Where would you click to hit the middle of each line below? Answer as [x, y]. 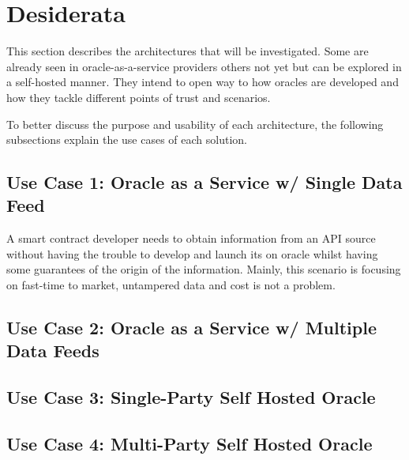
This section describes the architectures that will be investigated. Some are [188, 51]
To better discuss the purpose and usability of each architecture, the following [195, 124]
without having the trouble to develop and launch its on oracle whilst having [192, 253]
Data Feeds [53, 351]
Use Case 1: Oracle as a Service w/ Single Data [204, 182]
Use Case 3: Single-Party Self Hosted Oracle [191, 397]
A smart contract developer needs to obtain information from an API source [191, 238]
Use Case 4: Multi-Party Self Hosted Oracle [189, 443]
